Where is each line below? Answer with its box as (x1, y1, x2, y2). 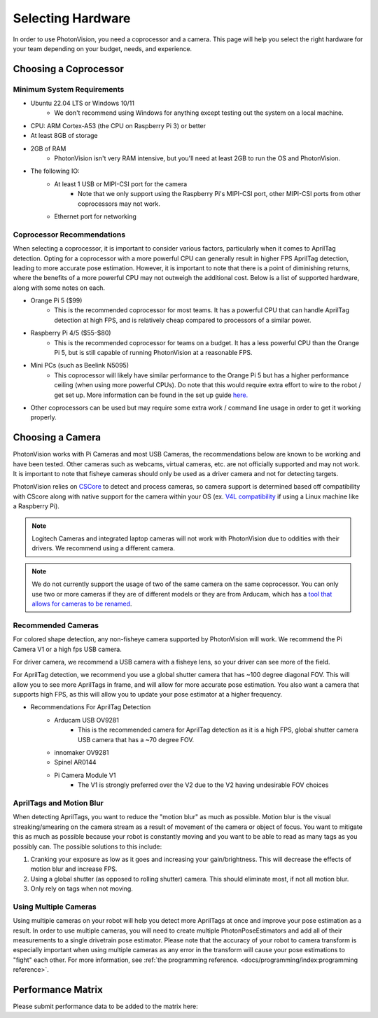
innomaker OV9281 (54, 748, 109, 757)
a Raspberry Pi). (13, 502, 59, 510)
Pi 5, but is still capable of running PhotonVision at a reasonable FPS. (54, 349, 253, 357)
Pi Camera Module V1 (54, 771, 116, 779)
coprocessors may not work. (78, 200, 161, 208)
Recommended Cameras (13, 620, 99, 630)
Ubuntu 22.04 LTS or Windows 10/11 (30, 99, 134, 108)
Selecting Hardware (13, 11, 131, 26)
